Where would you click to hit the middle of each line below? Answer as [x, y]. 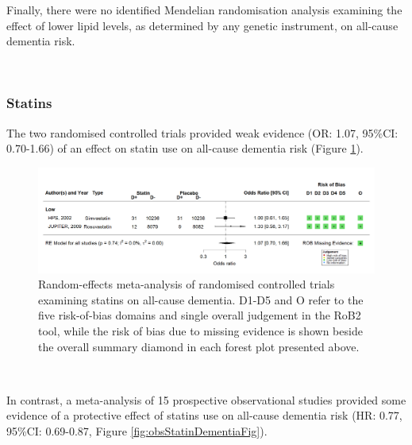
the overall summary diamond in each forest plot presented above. [199, 346]
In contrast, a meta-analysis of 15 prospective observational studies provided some [206, 399]
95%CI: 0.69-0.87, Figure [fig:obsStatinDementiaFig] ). [137, 431]
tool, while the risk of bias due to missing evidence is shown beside [200, 331]
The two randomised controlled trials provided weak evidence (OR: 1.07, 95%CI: [202, 132]
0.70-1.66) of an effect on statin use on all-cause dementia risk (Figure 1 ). [185, 148]
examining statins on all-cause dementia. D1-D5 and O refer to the [201, 299]
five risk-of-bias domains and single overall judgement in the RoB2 [200, 315]
